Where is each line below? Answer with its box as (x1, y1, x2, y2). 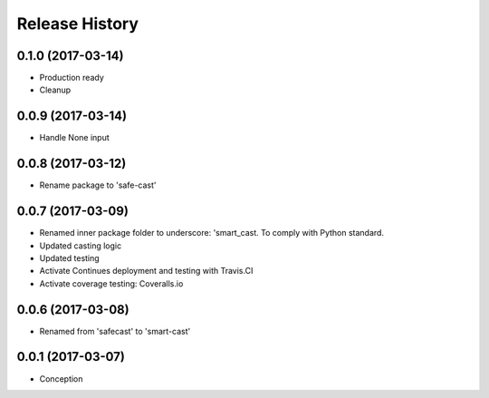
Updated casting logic (39, 240, 122, 251)
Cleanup (39, 84, 72, 95)
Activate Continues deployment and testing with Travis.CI (39, 266, 254, 277)
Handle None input (39, 132, 110, 143)
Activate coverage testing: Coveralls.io (39, 277, 184, 289)
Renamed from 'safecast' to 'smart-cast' (39, 325, 191, 336)
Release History (16, 14, 139, 34)
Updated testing (39, 252, 100, 263)
